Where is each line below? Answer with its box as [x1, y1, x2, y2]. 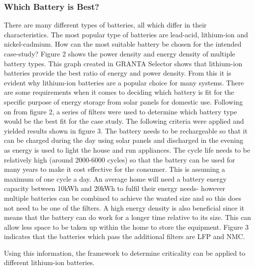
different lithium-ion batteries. [4, 257, 95, 268]
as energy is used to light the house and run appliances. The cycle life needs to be [4, 144, 251, 155]
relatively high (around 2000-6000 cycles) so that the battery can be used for [4, 154, 235, 164]
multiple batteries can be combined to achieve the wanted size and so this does [4, 192, 241, 203]
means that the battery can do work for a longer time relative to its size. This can [4, 212, 251, 222]
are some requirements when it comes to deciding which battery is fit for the [4, 87, 234, 97]
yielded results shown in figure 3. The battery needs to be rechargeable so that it [4, 125, 248, 135]
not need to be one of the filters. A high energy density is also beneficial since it [4, 202, 245, 213]
